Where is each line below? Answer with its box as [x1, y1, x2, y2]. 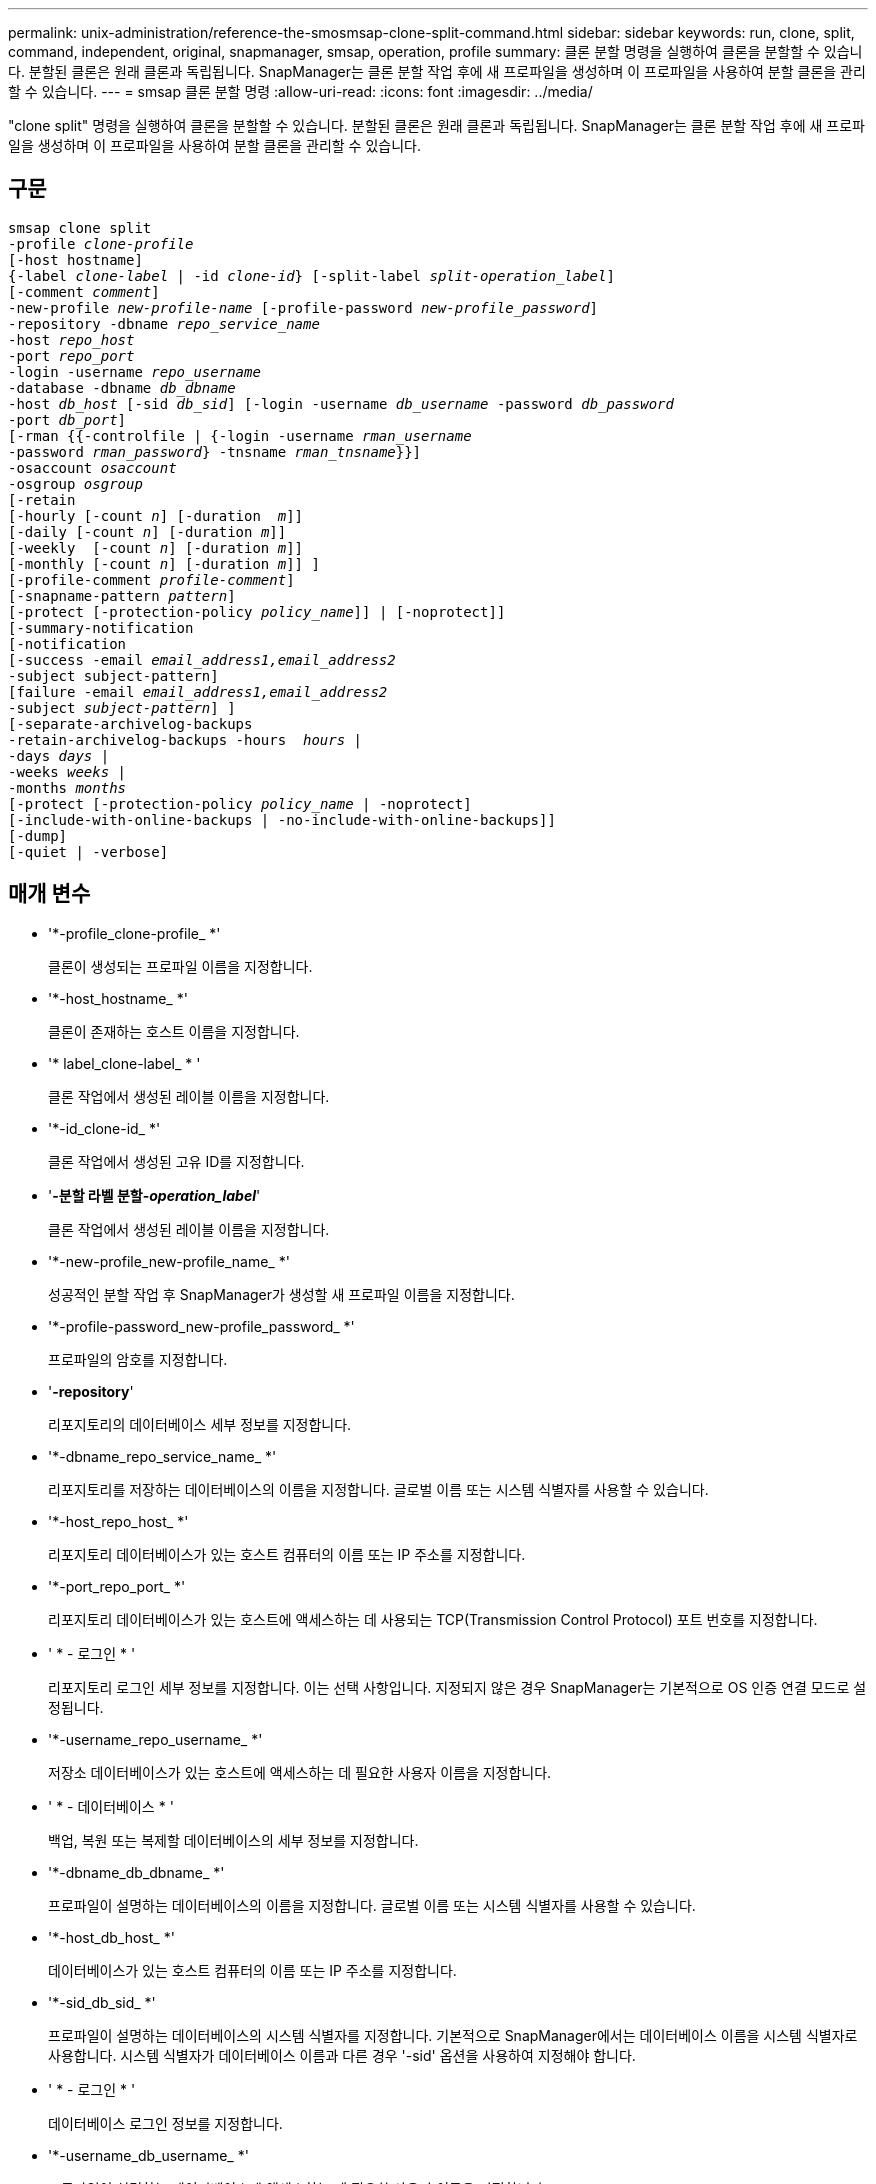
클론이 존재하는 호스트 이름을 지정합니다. [48, 1022, 300, 1040]
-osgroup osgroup [8, 475, 143, 492]
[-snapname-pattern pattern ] [8, 587, 236, 604]
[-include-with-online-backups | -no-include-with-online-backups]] [8, 811, 556, 828]
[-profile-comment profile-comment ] [8, 571, 295, 588]
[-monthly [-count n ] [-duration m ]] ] [8, 555, 320, 572]
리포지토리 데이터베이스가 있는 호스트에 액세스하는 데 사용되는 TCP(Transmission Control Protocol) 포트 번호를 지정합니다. [48, 1610, 818, 1628]
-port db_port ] [8, 411, 127, 428]
